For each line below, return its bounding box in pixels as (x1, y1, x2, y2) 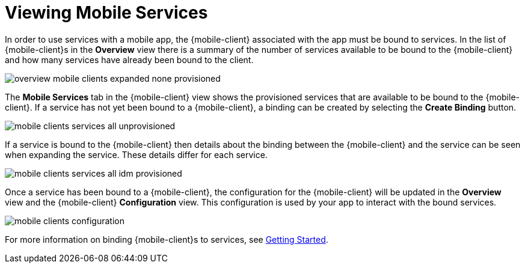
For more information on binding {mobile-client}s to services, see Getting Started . (5, 234, 328, 245)
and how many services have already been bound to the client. (5, 54, 254, 65)
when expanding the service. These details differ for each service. (5, 149, 268, 160)
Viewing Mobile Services (5, 2, 208, 23)
